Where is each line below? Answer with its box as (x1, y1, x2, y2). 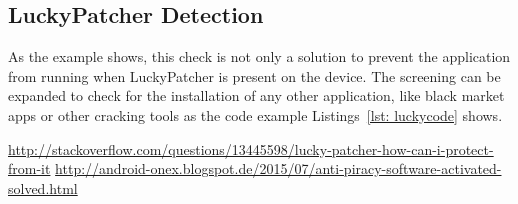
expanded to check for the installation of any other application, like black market (8, 85, 505, 106)
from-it (8, 158, 51, 179)
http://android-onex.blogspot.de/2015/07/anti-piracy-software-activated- (55, 158, 502, 179)
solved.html (8, 177, 78, 198)
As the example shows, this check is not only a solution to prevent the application (8, 46, 511, 67)
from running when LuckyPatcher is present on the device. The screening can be (8, 65, 501, 86)
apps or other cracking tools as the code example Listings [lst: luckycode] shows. (8, 104, 503, 125)
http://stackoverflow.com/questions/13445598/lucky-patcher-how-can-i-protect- (8, 138, 494, 159)
